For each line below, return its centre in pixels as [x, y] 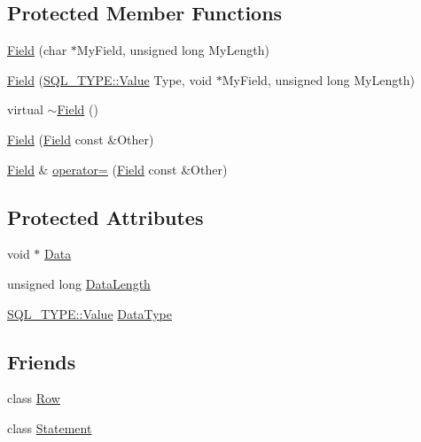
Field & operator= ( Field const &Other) [117, 169]
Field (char [37, 50]
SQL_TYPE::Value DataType [90, 313]
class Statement [50, 427]
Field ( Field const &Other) [81, 139]
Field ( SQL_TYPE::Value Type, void [110, 79]
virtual [25, 109]
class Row [34, 398]
